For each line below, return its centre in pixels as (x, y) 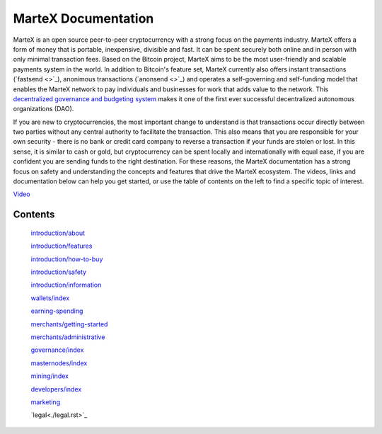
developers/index (56, 389)
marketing (45, 402)
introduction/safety (59, 272)
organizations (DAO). (44, 109)
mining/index (50, 376)
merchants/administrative (68, 337)
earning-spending (57, 311)
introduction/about (58, 233)
